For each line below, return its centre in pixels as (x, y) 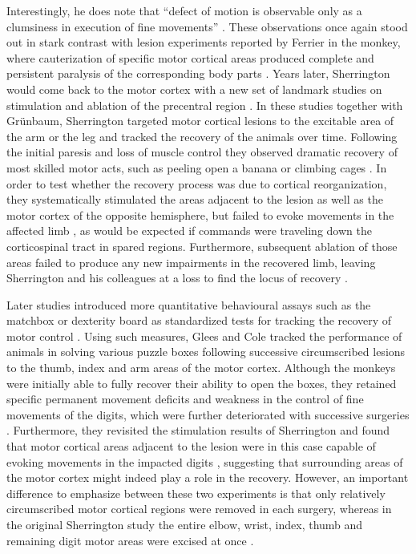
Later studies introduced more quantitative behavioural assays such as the (189, 304)
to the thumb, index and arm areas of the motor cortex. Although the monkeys (201, 368)
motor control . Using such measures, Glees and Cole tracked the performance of (204, 336)
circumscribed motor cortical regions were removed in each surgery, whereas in (199, 509)
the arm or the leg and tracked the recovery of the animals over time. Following (202, 136)
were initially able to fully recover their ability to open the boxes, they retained (202, 383)
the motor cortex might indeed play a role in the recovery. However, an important (208, 477)
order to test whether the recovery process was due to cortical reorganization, (197, 183)
